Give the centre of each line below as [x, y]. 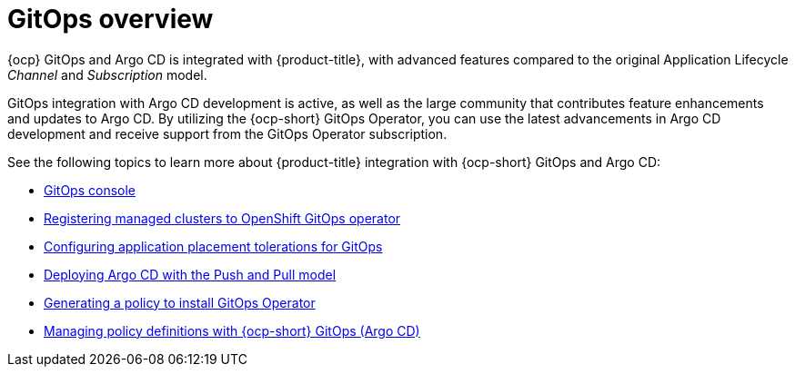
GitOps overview [111, 19]
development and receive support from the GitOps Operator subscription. [227, 133]
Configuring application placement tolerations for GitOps [213, 246]
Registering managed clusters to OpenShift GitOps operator [222, 218]
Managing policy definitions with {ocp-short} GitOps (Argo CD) [232, 330]
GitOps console [90, 190]
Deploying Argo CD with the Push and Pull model [190, 274]
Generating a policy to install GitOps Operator [180, 302]
